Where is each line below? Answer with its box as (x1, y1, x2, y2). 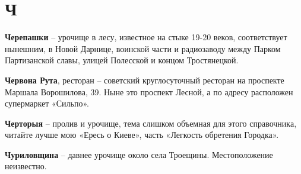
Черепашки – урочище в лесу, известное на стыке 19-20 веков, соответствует (5, 31, 287, 43)
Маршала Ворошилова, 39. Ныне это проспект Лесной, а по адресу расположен (5, 85, 293, 98)
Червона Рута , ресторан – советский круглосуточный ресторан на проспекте (5, 73, 284, 86)
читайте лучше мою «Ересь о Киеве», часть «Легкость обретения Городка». (5, 128, 279, 141)
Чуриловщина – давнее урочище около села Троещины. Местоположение (5, 148, 273, 160)
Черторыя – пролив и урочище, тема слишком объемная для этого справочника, (5, 117, 297, 129)
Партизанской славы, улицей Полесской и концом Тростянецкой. (5, 54, 239, 66)
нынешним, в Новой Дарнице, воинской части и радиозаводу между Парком (5, 42, 281, 54)
